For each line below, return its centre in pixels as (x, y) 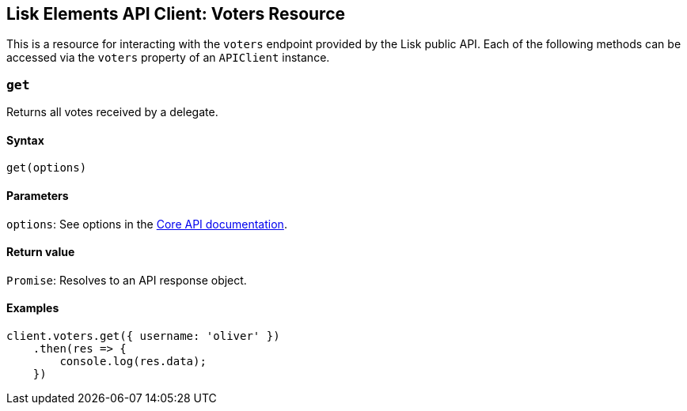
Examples (33, 308)
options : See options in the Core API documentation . (147, 224)
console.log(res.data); (133, 362)
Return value (41, 252)
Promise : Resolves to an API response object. (127, 280)
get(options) (47, 168)
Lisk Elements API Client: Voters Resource (176, 14)
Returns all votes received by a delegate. (112, 112)
